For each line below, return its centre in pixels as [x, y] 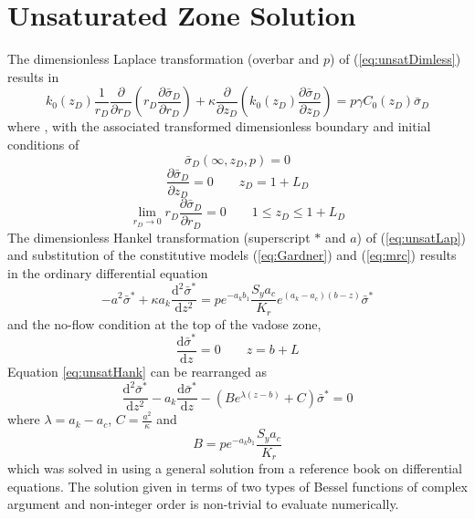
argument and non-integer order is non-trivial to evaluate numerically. [203, 504]
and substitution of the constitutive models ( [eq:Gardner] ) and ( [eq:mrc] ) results [232, 255]
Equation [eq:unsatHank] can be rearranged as [137, 371]
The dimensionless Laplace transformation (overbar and [164, 59]
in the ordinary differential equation [108, 272]
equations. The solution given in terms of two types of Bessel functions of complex [237, 486]
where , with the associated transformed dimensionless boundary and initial [219, 126]
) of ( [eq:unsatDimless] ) [396, 59]
